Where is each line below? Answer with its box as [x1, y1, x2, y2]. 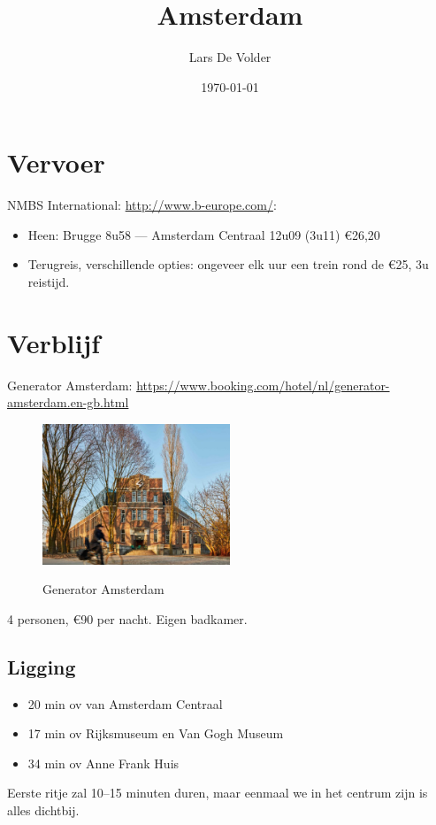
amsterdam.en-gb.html [7, 393, 129, 412]
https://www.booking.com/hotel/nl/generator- [136, 375, 390, 394]
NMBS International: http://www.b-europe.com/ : [7, 196, 277, 214]
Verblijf [7, 324, 101, 360]
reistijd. [27, 273, 70, 291]
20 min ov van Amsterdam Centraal [27, 694, 223, 713]
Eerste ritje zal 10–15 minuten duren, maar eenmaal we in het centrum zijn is [7, 783, 428, 802]
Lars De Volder [188, 48, 272, 66]
